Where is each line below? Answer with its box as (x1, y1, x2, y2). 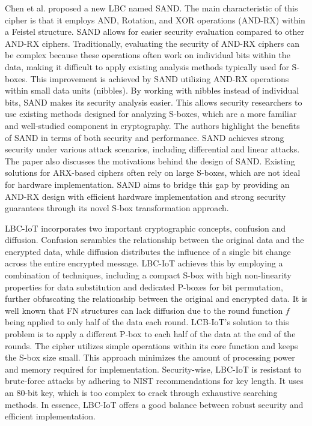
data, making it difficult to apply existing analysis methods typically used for (5, 60, 289, 73)
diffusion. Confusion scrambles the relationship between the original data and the (5, 233, 304, 246)
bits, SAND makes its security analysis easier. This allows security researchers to (5, 95, 302, 108)
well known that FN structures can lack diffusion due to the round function (5, 304, 283, 316)
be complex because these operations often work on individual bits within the (5, 49, 290, 61)
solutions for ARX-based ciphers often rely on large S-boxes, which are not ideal (5, 166, 301, 179)
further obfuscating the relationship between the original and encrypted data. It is (5, 292, 308, 305)
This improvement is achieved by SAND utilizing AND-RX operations (30, 72, 289, 85)
